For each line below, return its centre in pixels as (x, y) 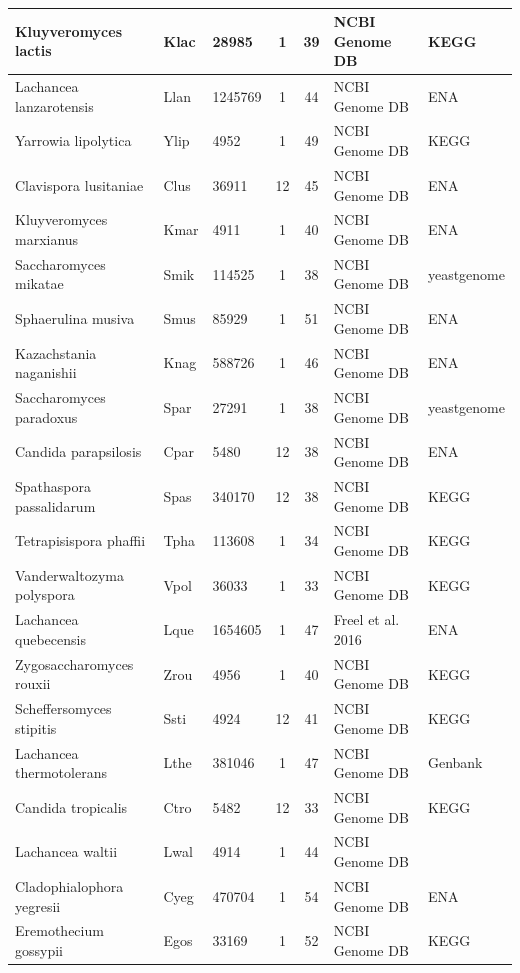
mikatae (39, 283)
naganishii (46, 372)
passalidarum (55, 505)
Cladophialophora (69, 885)
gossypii (39, 949)
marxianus (47, 238)
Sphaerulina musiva (75, 318)
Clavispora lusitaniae (79, 184)
